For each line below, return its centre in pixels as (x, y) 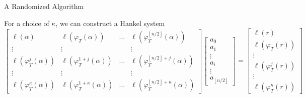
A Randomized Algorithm (44, 6)
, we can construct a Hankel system (110, 23)
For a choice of (27, 23)
